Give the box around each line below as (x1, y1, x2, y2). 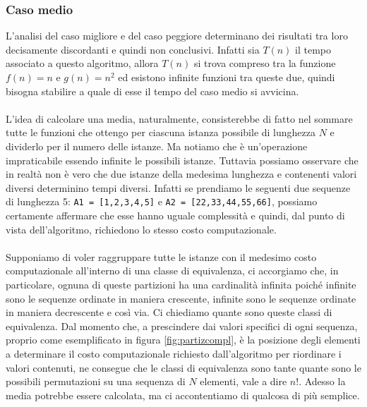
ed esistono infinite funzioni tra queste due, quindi (118, 70, 335, 84)
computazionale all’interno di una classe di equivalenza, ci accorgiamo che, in (6, 263, 339, 278)
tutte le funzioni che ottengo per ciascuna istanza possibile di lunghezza (6, 125, 316, 140)
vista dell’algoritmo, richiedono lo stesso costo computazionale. (6, 221, 277, 236)
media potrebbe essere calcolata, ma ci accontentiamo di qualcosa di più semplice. (6, 387, 360, 402)
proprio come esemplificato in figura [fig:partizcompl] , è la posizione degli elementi (6, 332, 361, 347)
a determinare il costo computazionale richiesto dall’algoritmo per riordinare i (6, 346, 342, 360)
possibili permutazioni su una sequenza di (6, 374, 186, 389)
